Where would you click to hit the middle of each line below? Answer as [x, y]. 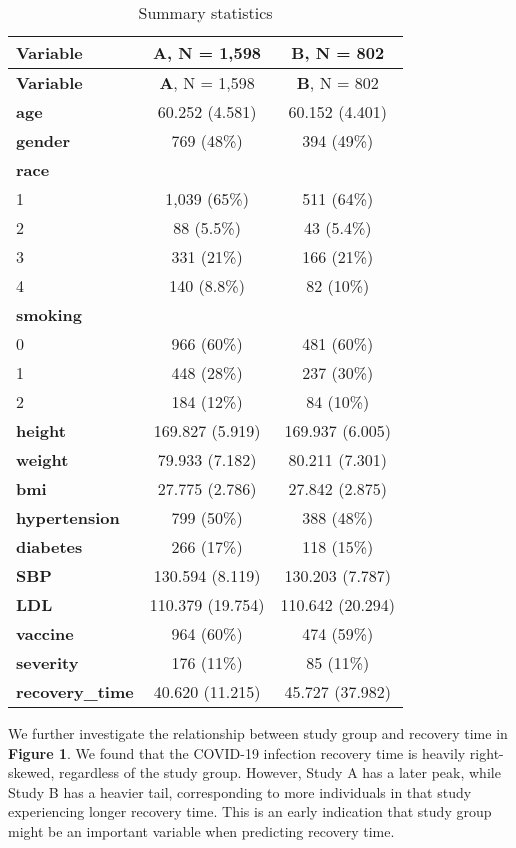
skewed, [31, 772]
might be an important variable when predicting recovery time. [201, 830]
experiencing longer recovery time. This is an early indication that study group [250, 811]
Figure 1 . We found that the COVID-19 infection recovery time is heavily [237, 752]
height [41, 430]
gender [43, 140]
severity [47, 662]
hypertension [68, 517]
